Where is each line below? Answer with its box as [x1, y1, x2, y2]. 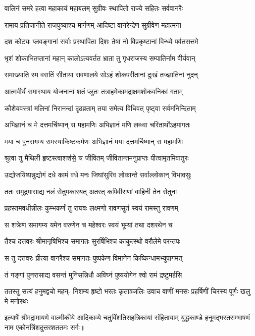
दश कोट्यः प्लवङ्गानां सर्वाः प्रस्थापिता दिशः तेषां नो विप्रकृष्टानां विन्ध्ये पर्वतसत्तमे [4, 36, 199, 47]
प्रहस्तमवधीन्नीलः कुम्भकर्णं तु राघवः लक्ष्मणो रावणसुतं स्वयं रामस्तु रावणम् [4, 203, 178, 213]
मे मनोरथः [4, 295, 28, 306]
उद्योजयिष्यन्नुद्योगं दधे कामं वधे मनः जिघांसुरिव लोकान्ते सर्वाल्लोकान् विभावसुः [4, 169, 191, 179]
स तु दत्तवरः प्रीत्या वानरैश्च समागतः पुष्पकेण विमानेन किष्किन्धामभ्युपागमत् [4, 252, 183, 263]
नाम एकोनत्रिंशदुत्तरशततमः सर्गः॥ [4, 322, 85, 332]
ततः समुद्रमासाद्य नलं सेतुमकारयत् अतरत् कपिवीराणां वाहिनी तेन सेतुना [4, 186, 177, 196]
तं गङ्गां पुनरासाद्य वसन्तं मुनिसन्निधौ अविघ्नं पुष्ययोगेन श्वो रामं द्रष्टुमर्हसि [4, 269, 182, 280]
